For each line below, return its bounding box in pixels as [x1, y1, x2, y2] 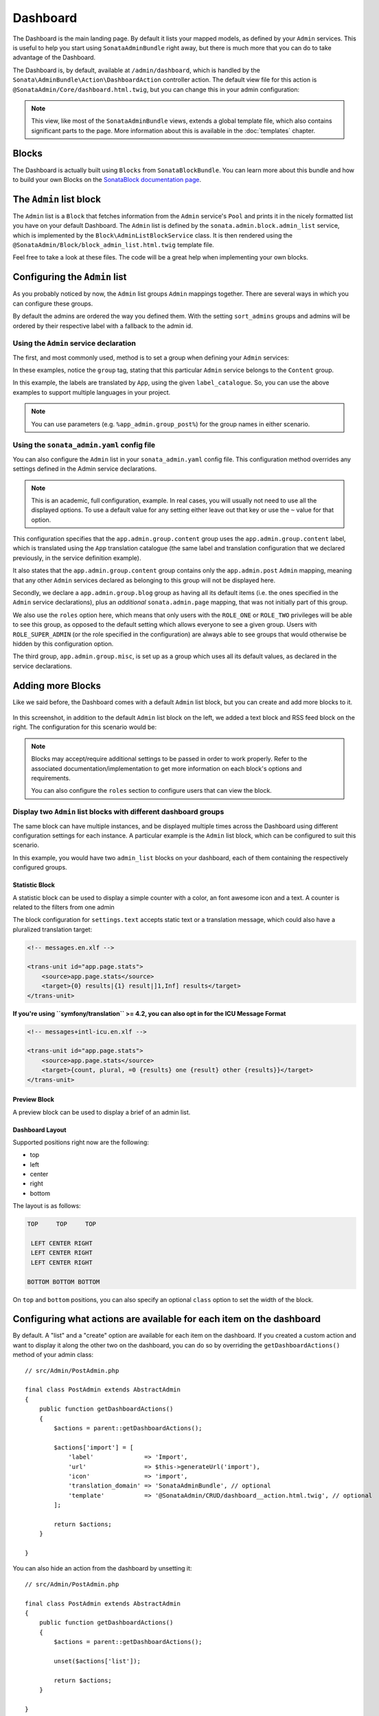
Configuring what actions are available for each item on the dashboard [12, 1313, 321, 1325]
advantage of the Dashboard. [12, 54, 96, 62]
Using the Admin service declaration [12, 338, 137, 348]
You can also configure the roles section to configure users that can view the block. [31, 787, 273, 795]
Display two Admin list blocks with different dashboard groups [12, 807, 225, 817]
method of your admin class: [12, 1351, 94, 1359]
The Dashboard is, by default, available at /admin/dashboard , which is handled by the [12, 66, 260, 74]
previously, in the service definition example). [12, 553, 141, 562]
